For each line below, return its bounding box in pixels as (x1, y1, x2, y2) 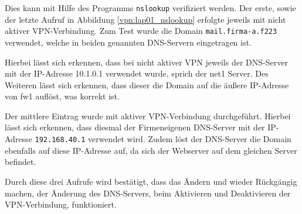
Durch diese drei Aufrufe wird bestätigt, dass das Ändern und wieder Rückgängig (5, 175, 297, 187)
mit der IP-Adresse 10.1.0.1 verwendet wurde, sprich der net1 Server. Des (5, 67, 269, 80)
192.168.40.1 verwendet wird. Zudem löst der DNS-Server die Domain (35, 133, 291, 145)
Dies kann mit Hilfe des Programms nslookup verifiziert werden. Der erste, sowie (5, 2, 296, 13)
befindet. (5, 156, 36, 168)
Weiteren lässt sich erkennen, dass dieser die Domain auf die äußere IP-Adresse (5, 78, 289, 91)
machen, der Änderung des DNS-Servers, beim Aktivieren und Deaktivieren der (5, 187, 291, 199)
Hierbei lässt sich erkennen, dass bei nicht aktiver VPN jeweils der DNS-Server (5, 56, 288, 68)
